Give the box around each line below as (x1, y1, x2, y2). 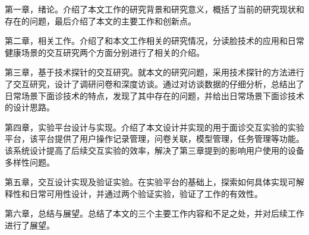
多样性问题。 (5, 155, 55, 168)
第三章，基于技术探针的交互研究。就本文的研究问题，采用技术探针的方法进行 (5, 66, 304, 78)
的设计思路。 (5, 101, 55, 113)
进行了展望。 (5, 218, 55, 231)
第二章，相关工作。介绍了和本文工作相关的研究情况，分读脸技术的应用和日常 (5, 34, 304, 47)
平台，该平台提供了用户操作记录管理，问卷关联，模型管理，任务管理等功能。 (5, 132, 304, 145)
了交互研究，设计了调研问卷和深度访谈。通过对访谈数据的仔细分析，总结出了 (5, 77, 304, 90)
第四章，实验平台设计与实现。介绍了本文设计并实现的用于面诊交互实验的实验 (5, 120, 304, 133)
